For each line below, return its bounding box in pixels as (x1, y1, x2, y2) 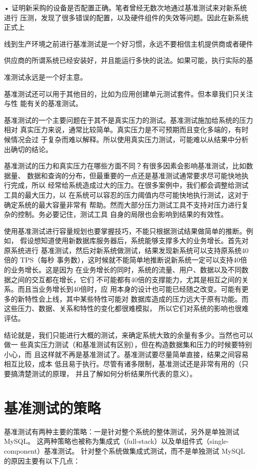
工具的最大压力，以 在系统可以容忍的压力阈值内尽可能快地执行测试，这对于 (4, 189, 249, 200)
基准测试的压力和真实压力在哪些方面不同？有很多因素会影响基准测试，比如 (4, 160, 246, 171)
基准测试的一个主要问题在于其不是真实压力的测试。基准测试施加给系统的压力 (4, 114, 253, 125)
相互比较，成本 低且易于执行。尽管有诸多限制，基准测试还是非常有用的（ (4, 359, 242, 369)
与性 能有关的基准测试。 (4, 98, 83, 108)
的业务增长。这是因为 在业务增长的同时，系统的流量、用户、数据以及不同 (4, 264, 242, 275)
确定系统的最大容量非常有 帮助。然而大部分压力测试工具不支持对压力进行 (4, 199, 242, 209)
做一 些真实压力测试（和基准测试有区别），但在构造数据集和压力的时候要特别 (4, 339, 252, 350)
